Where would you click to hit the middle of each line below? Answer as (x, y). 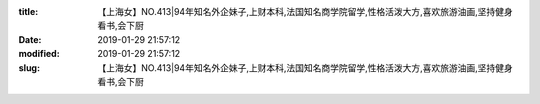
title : (28, 11)
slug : (29, 67)
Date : (30, 39)
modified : (39, 54)
